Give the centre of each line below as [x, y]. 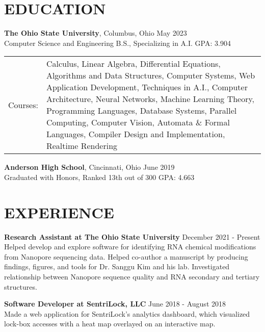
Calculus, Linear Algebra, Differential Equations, [133, 64]
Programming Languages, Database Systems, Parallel [141, 111]
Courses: [23, 105]
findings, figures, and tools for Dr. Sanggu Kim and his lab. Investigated [117, 266]
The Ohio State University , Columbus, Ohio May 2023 [96, 33]
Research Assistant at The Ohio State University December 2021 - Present [132, 236]
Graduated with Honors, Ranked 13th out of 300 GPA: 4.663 [99, 177]
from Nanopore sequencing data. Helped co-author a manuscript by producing [126, 256]
